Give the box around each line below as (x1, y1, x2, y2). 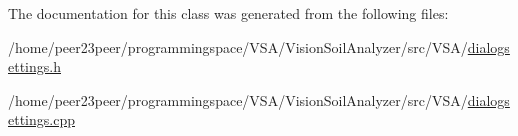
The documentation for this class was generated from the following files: (8, 3, 449, 23)
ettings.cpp (8, 109, 75, 130)
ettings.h (8, 56, 61, 77)
